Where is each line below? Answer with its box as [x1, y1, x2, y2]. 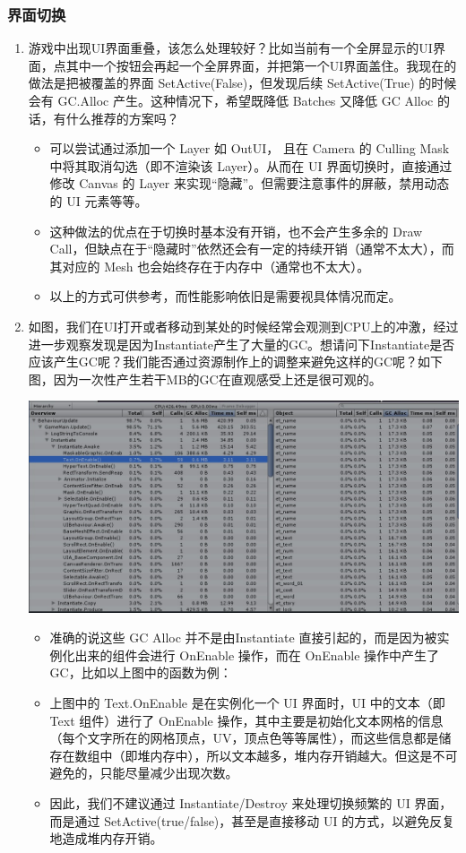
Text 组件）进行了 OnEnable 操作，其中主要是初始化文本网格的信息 [49, 711, 444, 729]
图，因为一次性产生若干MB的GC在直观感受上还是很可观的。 [28, 369, 382, 388]
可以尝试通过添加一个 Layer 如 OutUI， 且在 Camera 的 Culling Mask [49, 139, 450, 158]
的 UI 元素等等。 [49, 191, 148, 210]
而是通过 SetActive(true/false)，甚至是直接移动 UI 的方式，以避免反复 [49, 811, 455, 830]
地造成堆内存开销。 [49, 829, 163, 848]
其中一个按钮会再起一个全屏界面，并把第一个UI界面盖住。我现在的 [65, 56, 457, 74]
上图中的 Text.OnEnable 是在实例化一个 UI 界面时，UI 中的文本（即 [49, 694, 445, 712]
